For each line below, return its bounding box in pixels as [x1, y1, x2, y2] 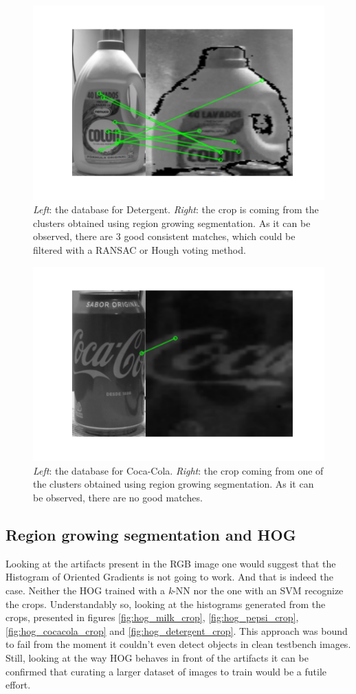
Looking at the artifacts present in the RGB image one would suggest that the [5, 556, 336, 570]
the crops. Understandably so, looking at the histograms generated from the [5, 596, 326, 611]
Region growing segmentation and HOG [5, 524, 296, 545]
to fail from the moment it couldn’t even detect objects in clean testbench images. [5, 637, 351, 651]
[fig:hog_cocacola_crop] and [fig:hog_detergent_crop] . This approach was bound [5, 623, 348, 638]
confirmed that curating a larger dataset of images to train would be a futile [5, 664, 327, 678]
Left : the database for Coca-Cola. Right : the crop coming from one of [33, 463, 324, 477]
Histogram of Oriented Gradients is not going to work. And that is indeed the [5, 570, 333, 584]
